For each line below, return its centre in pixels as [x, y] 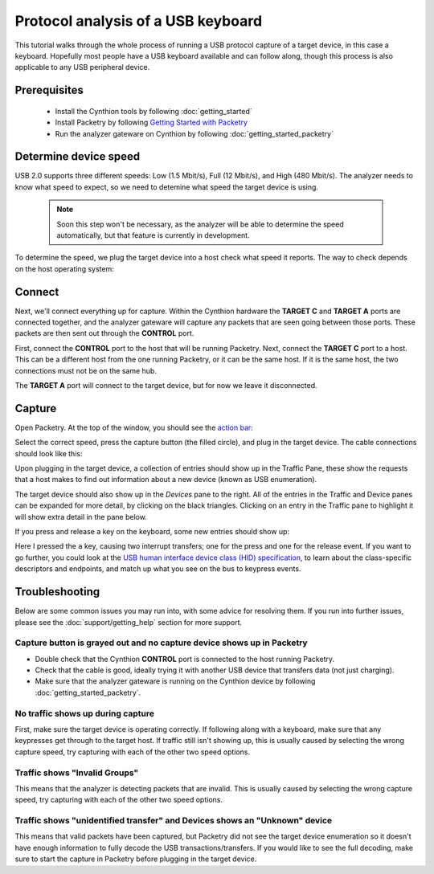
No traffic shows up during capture [85, 713]
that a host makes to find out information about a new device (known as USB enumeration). [166, 480]
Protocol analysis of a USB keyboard [139, 21]
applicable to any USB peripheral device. [82, 67]
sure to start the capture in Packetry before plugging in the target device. [136, 859]
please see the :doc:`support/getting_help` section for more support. [129, 622]
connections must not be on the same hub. [86, 370]
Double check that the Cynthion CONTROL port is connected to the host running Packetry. [185, 659]
